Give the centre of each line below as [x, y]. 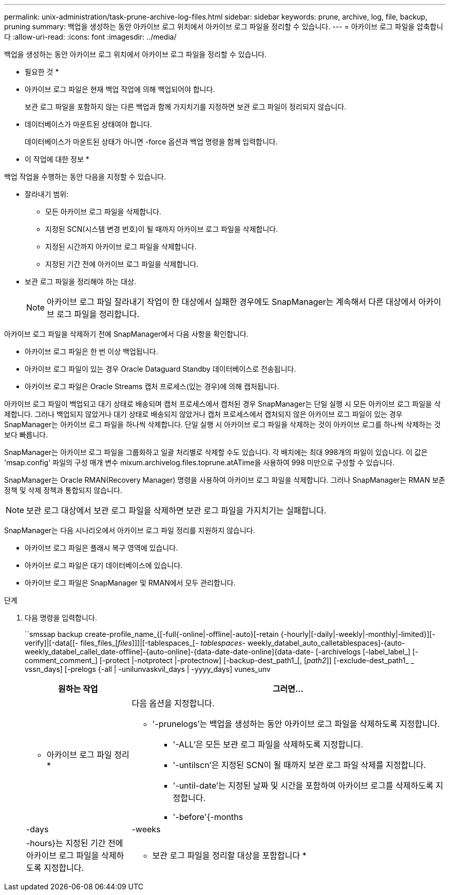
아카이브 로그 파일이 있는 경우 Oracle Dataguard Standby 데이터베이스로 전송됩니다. [161, 369]
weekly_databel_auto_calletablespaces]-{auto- [326, 643]
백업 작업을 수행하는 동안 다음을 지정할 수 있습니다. [85, 177]
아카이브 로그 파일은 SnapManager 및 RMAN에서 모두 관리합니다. [130, 583]
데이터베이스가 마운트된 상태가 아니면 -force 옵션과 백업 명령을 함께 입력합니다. [151, 142]
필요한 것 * [42, 72]
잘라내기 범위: [47, 194]
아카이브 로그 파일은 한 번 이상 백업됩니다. [91, 351]
